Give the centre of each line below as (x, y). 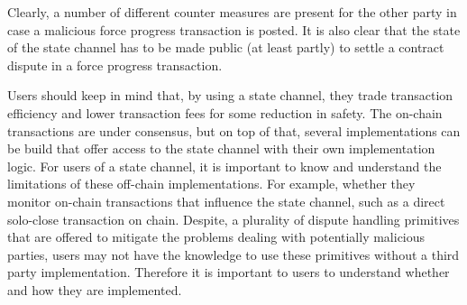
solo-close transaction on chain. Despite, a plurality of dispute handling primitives (233, 219)
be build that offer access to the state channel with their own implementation (221, 148)
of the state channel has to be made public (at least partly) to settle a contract (226, 47)
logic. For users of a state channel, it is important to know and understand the (224, 166)
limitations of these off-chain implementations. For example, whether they (211, 184)
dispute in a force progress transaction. (115, 65)
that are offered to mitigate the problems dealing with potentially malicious (216, 237)
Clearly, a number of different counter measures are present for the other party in (232, 12)
